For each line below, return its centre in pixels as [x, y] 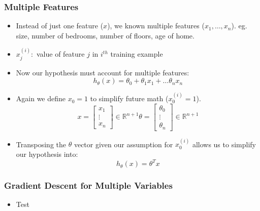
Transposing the [41, 144]
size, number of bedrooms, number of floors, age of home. [105, 35]
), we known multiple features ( [156, 26]
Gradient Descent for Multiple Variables [88, 185]
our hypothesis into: [47, 154]
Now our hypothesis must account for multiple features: [103, 72]
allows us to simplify [224, 144]
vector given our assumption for [123, 144]
